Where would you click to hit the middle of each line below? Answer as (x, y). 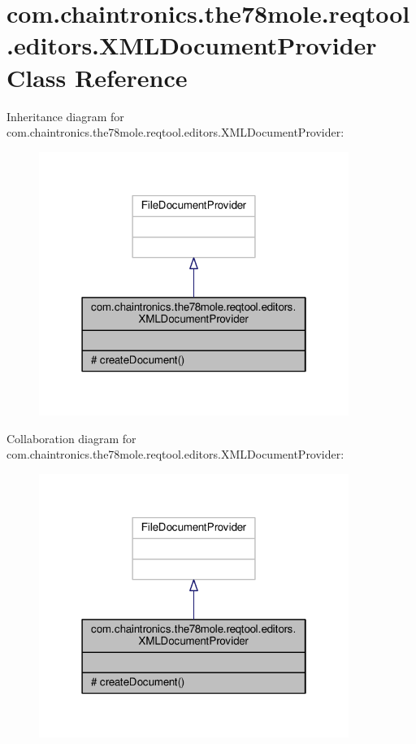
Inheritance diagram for (65, 116)
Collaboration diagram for (71, 438)
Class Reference (97, 77)
